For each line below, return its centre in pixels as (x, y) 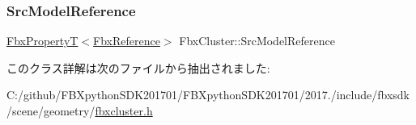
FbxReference (127, 41)
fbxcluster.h (124, 110)
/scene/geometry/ (51, 110)
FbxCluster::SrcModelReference (257, 41)
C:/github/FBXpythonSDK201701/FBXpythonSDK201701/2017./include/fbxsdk (208, 95)
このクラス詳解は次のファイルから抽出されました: (138, 67)
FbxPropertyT (42, 41)
